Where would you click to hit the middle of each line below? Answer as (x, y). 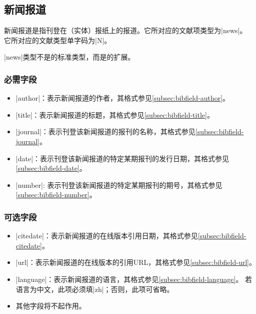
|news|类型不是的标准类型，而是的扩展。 (69, 57)
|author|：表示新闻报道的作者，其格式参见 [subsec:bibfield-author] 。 (123, 98)
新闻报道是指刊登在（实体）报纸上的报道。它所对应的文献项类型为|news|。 (125, 30)
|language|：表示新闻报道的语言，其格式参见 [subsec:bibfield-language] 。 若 (134, 279)
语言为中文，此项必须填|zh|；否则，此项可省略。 (95, 289)
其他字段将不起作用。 (51, 306)
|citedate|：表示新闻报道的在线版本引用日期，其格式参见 (107, 236)
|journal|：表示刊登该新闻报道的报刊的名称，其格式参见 (105, 131)
